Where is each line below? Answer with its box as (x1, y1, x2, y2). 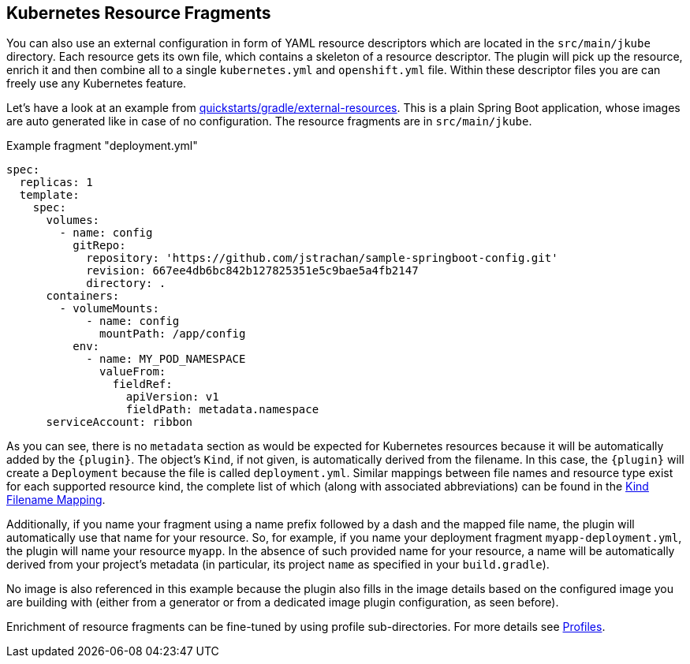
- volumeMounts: (59, 302, 159, 315)
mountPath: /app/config (99, 327, 246, 341)
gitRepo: (73, 239, 126, 252)
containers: (46, 289, 120, 303)
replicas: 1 (19, 176, 93, 189)
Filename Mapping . (6, 493, 106, 507)
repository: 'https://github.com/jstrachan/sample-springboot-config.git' (86, 252, 558, 265)
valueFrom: (99, 365, 166, 379)
